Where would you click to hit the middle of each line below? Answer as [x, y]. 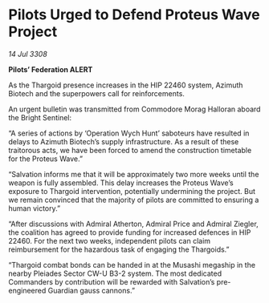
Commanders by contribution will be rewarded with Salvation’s [112, 281]
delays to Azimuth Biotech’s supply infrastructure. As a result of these [124, 141]
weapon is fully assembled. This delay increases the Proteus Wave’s [121, 183]
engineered [27, 290]
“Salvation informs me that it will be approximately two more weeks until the [134, 174]
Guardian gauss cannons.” [91, 290]
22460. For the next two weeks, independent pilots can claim [110, 240]
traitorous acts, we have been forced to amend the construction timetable [130, 150]
